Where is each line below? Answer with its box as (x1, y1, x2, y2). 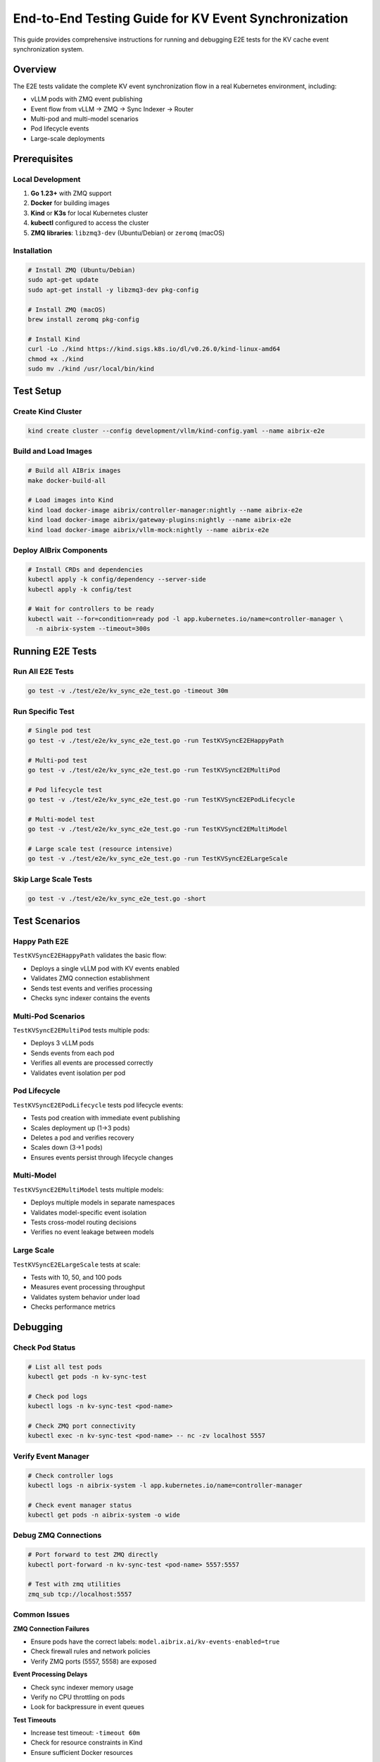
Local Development (13, 174, 81, 184)
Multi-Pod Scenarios (13, 1011, 85, 1021)
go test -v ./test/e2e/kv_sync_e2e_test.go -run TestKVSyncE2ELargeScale (27, 855, 288, 863)
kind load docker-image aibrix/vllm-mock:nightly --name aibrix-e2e (27, 526, 270, 534)
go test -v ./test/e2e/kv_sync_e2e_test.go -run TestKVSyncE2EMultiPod (27, 765, 281, 774)
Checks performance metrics (30, 1302, 116, 1311)
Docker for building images (30, 199, 110, 207)
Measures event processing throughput (30, 1283, 146, 1291)
